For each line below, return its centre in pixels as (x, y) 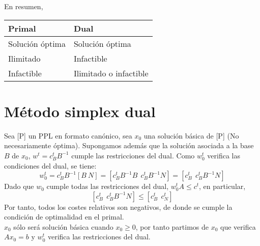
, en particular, (222, 186)
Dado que (19, 186)
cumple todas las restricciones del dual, (108, 186)
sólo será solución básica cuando (63, 226)
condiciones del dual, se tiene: (50, 165)
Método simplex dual (80, 111)
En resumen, (24, 6)
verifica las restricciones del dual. (99, 237)
